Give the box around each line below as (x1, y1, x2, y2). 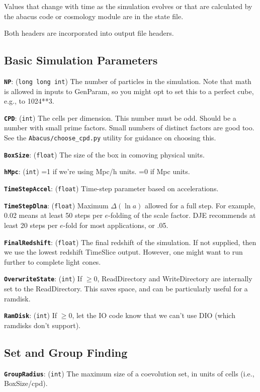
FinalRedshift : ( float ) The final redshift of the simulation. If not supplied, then (4, 237, 256, 247)
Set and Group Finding (4, 344, 128, 360)
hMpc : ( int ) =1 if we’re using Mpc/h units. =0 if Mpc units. (4, 166, 190, 177)
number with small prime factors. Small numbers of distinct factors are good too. (4, 122, 254, 133)
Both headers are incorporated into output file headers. (4, 28, 174, 38)
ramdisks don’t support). (4, 320, 81, 330)
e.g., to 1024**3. (4, 96, 54, 106)
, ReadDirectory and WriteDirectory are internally (97, 273, 252, 284)
